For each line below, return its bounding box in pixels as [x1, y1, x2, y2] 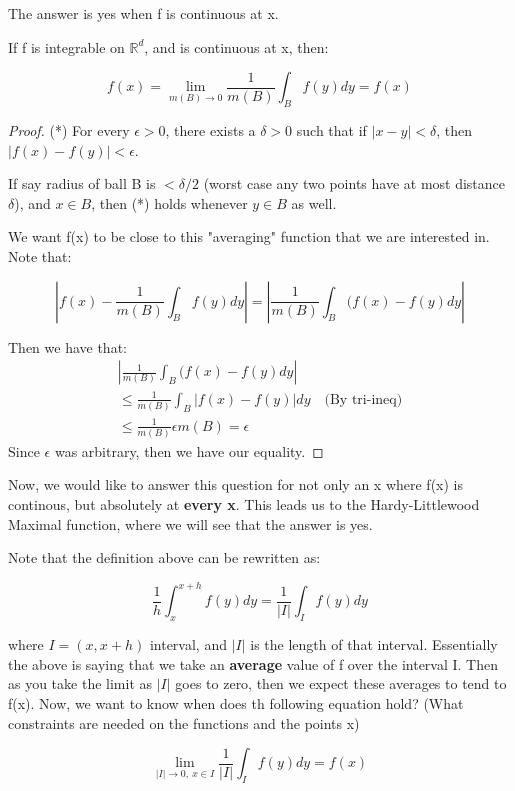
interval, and [149, 634, 227, 655]
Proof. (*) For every [8, 119, 130, 140]
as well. [291, 192, 337, 213]
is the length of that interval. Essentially [250, 634, 498, 655]
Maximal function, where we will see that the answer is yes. [8, 513, 373, 534]
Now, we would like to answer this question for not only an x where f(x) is [8, 474, 464, 495]
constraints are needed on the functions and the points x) [8, 712, 360, 733]
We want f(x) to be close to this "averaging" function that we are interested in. [8, 226, 490, 247]
